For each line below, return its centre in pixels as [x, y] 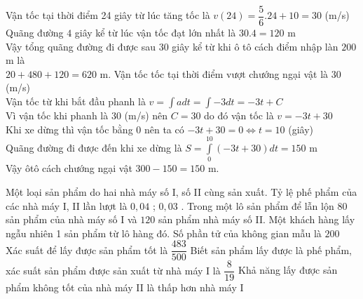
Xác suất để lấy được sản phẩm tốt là [87, 250]
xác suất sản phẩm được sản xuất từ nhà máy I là [113, 270]
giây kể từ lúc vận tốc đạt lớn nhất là [155, 33]
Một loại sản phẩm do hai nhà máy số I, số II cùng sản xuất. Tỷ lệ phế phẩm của [181, 191]
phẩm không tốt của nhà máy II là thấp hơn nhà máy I [125, 287]
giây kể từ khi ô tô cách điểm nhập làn [255, 46]
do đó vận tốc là [239, 115]
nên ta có [164, 129]
